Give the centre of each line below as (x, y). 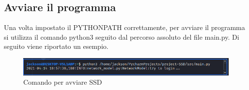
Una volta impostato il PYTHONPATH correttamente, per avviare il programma (124, 27)
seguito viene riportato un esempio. (56, 46)
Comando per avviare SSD (63, 82)
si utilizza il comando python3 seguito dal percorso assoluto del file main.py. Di (122, 37)
